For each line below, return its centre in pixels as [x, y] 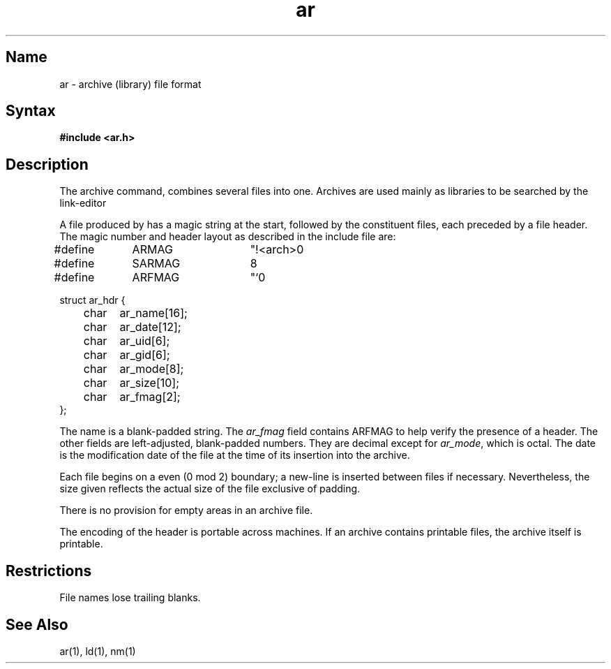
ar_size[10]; [150, 383]
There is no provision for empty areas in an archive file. [186, 510]
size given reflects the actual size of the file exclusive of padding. [210, 489]
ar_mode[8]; [152, 369]
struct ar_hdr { [92, 300]
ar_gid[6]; [145, 355]
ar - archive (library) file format [130, 84]
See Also [37, 624]
